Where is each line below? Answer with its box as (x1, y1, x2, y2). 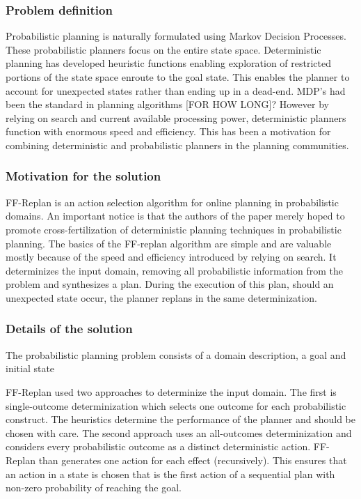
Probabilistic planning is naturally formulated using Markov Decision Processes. (6, 29, 346, 43)
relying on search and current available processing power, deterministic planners (6, 110, 346, 125)
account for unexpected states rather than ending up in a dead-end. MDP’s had (6, 83, 346, 98)
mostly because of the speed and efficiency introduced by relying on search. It (6, 249, 337, 264)
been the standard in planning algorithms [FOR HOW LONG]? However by (6, 97, 329, 112)
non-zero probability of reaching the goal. (6, 480, 182, 495)
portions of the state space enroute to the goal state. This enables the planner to (6, 70, 350, 84)
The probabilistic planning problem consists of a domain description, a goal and (6, 347, 346, 362)
